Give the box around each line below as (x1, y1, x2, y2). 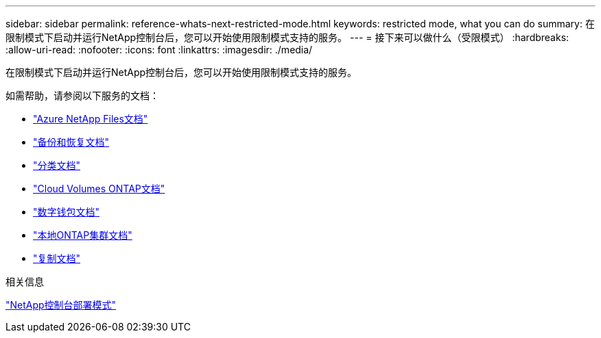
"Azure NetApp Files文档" (33, 113, 148, 125)
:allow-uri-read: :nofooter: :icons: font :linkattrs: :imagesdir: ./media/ (5, 44, 313, 55)
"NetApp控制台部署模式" (5, 299, 117, 311)
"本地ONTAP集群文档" (33, 229, 132, 241)
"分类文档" (33, 159, 81, 171)
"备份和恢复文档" (33, 136, 110, 148)
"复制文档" (33, 252, 81, 264)
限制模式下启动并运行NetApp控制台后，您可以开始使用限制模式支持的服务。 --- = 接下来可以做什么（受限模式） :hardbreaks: (5, 31, 569, 43)
